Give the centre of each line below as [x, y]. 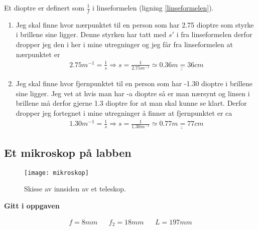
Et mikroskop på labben [68, 152]
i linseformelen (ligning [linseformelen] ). [153, 8]
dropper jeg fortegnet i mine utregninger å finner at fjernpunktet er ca [124, 112]
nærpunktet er [38, 54]
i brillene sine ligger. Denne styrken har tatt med [91, 34]
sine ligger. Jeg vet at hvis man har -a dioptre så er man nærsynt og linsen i [133, 93]
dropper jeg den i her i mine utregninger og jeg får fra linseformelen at [124, 44]
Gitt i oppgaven [32, 205]
